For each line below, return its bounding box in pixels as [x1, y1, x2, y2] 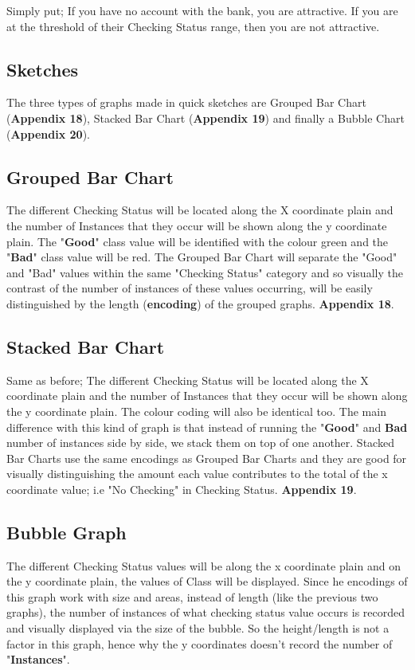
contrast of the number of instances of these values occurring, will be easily [6, 280, 373, 296]
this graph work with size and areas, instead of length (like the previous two [6, 588, 378, 605]
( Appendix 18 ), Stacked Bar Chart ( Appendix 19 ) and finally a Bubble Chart [6, 109, 405, 126]
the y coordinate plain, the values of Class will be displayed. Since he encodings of [6, 573, 408, 590]
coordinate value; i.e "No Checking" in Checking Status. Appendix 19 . [6, 480, 357, 497]
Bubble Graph [6, 519, 127, 544]
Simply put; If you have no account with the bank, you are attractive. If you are [6, 2, 398, 18]
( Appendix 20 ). [6, 125, 90, 142]
